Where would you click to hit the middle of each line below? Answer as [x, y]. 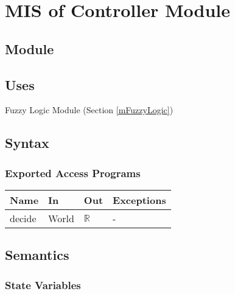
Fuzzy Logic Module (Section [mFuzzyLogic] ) [89, 110]
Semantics [37, 255]
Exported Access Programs [73, 173]
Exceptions [139, 200]
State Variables [43, 285]
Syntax [27, 143]
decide [23, 218]
